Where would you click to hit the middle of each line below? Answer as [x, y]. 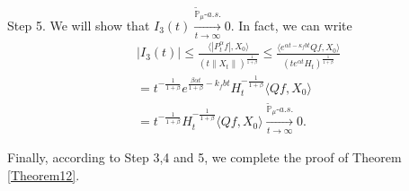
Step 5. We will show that [79, 25]
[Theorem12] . [44, 175]
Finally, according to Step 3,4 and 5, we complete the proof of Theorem [204, 157]
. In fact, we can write [291, 25]
